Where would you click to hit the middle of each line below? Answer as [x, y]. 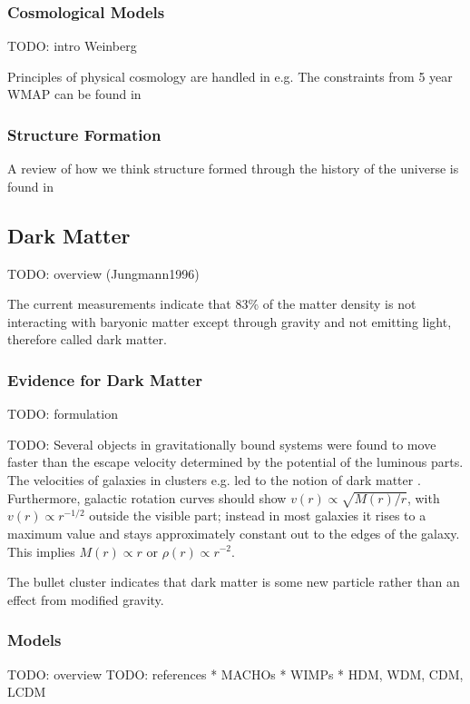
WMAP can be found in [74, 94]
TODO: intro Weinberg [72, 46]
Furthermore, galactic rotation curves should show [147, 497]
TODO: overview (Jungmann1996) [103, 273]
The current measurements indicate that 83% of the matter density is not [212, 304]
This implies [41, 551]
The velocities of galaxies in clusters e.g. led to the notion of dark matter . [214, 479]
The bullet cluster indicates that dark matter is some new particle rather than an [234, 582]
